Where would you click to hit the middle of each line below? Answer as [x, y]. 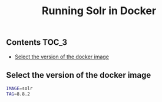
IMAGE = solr [19, 89]
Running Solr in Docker [99, 11]
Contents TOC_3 [37, 42]
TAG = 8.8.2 [18, 94]
